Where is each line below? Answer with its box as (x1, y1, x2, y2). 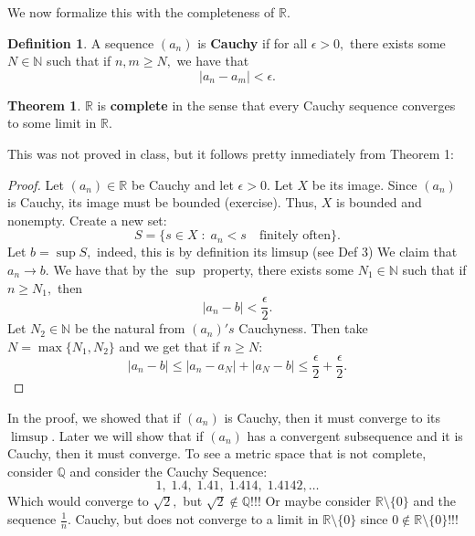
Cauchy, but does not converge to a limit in (75, 510, 319, 528)
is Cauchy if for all (197, 33, 308, 52)
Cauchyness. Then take (238, 319, 368, 338)
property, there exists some (203, 259, 354, 279)
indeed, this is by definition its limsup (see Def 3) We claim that (97, 242, 458, 261)
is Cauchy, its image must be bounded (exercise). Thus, (7, 193, 318, 212)
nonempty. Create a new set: (7, 210, 167, 229)
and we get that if (119, 336, 220, 355)
